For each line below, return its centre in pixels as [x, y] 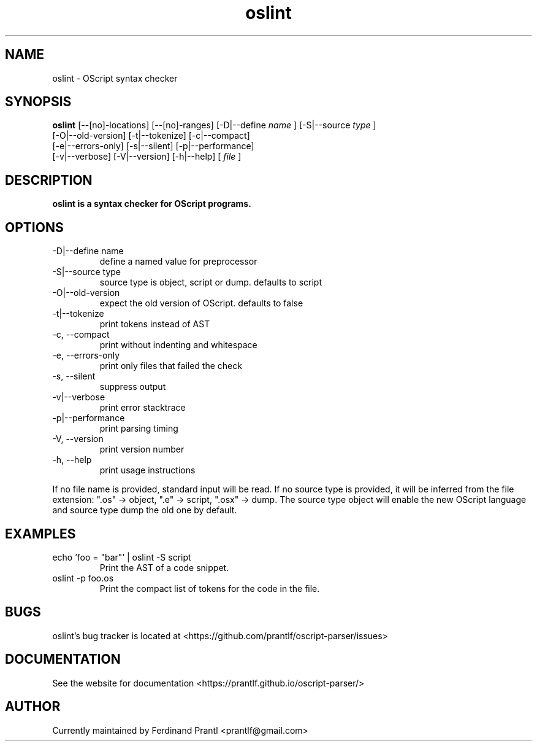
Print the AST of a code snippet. [164, 567]
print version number [142, 449]
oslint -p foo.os [83, 578]
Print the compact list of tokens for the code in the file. [210, 588]
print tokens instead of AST [155, 324]
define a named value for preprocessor [178, 262]
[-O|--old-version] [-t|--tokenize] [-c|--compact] [151, 136]
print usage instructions [147, 470]
